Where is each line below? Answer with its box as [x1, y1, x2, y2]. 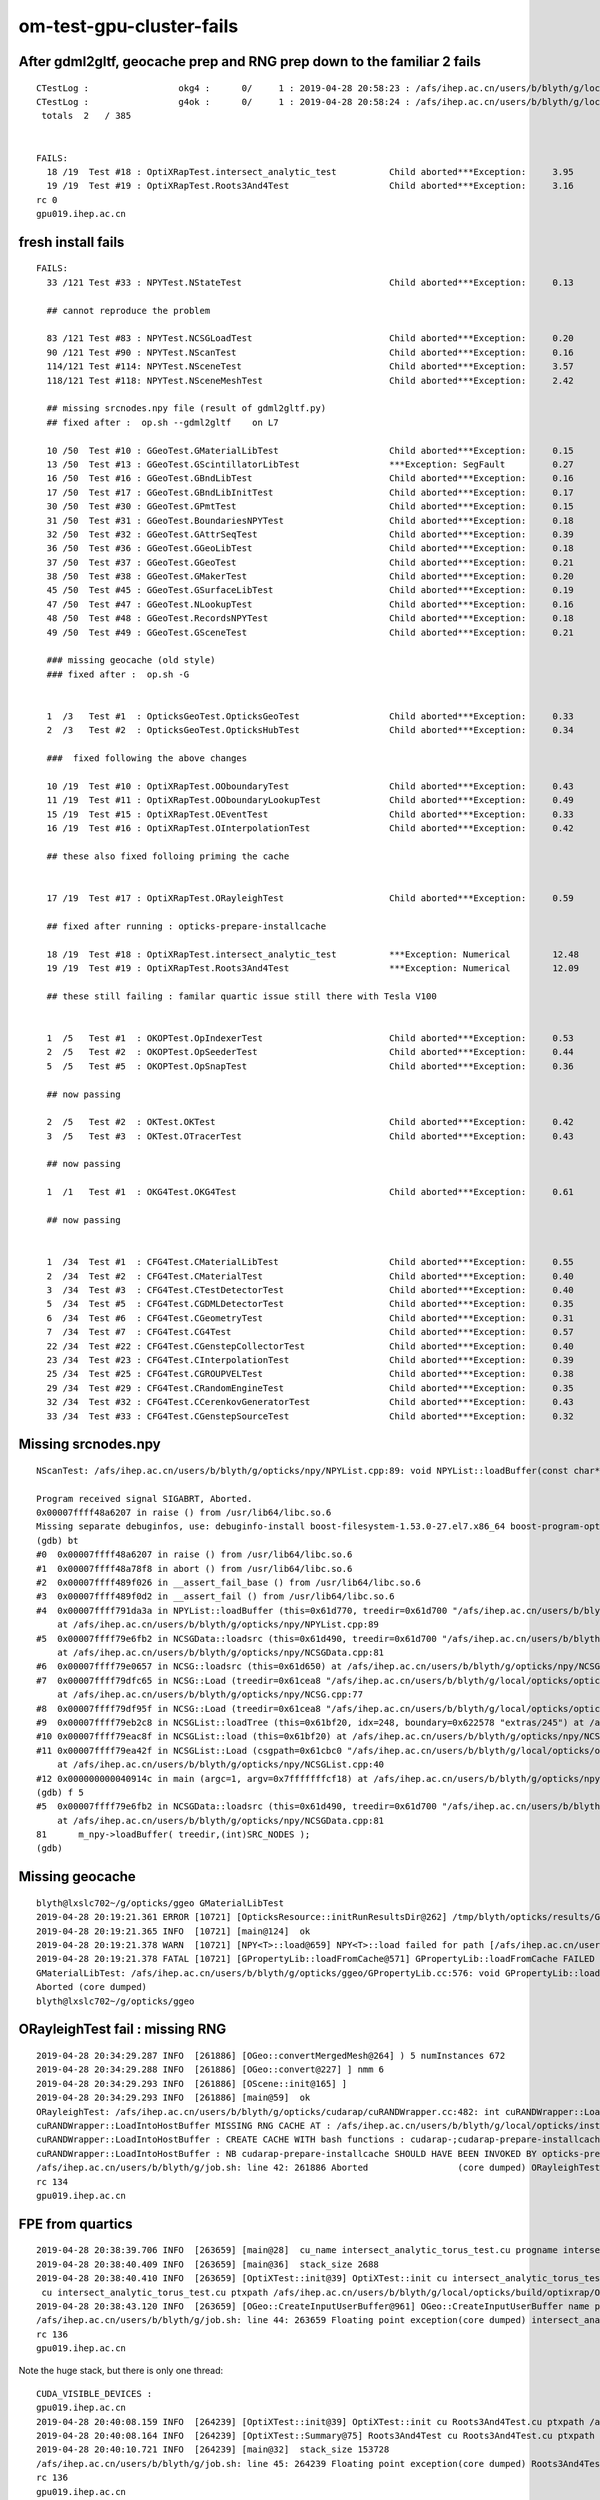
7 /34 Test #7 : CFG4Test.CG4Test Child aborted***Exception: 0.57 [46, 1326, 574, 1338]
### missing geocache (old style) [46, 655, 216, 666]
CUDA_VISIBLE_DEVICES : [36, 2388, 153, 2399]
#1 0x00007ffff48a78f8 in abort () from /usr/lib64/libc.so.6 [36, 1563, 353, 1574]
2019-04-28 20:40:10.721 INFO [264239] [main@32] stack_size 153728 [36, 2444, 390, 2455]
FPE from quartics [18, 2215, 134, 2232]
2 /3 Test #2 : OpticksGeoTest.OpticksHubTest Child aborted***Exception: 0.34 [46, 725, 574, 736]
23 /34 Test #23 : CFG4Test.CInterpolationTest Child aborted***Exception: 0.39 [46, 1354, 574, 1365]
